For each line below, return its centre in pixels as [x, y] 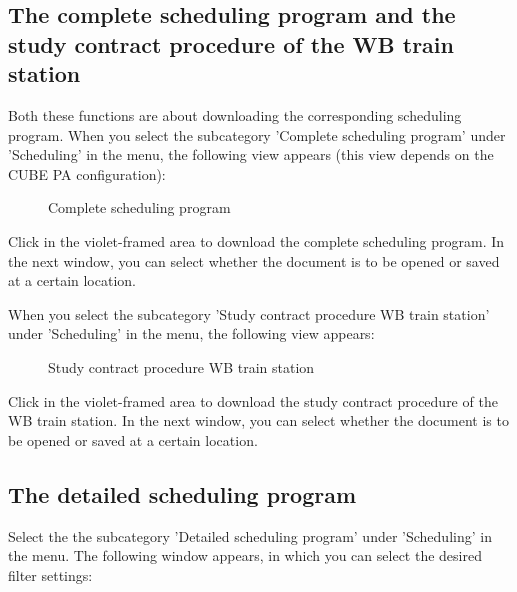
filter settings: [50, 574]
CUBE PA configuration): [87, 173]
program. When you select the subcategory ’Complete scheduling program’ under [257, 134]
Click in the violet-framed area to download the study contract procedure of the [253, 400]
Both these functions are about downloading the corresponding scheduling [235, 114]
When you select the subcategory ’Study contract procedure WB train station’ [249, 313]
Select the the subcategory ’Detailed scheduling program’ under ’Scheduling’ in [250, 535]
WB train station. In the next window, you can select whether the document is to [258, 420]
